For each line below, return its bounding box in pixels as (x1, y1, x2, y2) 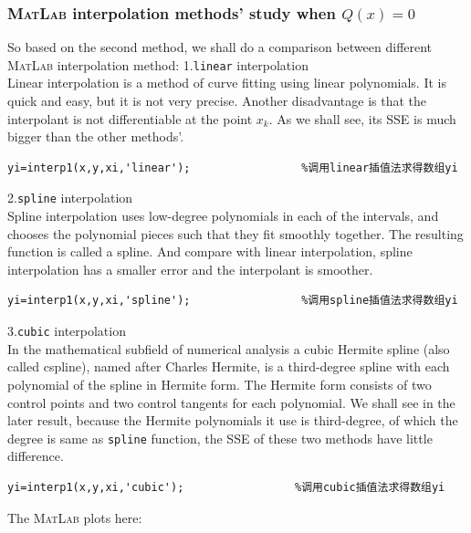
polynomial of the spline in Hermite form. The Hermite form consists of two (7, 374, 432, 393)
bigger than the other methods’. (7, 127, 184, 146)
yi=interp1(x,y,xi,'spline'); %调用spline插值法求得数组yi (7, 294, 458, 308)
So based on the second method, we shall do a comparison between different (7, 37, 433, 57)
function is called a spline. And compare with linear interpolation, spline (7, 242, 413, 261)
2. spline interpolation (7, 188, 133, 207)
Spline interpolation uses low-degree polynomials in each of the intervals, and (7, 206, 439, 225)
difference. (7, 446, 64, 465)
